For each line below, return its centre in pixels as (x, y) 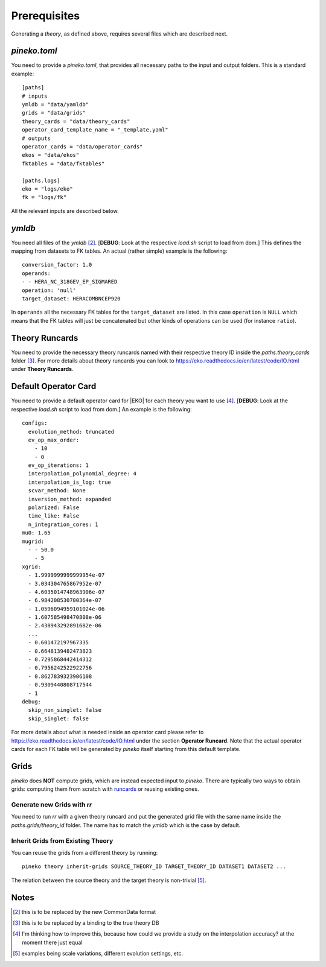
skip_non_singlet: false (65, 710)
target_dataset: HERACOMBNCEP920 (71, 298)
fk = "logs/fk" (44, 197)
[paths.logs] (41, 180)
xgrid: (32, 566)
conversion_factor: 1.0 (57, 265)
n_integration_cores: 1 (63, 524)
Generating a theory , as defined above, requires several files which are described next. (120, 34)
